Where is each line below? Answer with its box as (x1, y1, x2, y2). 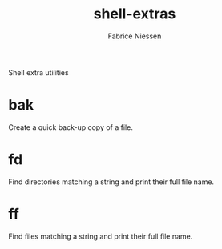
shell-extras (93, 5, 176, 23)
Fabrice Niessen (107, 31, 162, 41)
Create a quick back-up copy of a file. (8, 122, 134, 132)
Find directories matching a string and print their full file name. (8, 177, 215, 187)
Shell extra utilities (8, 67, 70, 77)
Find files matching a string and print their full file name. (8, 231, 193, 241)
